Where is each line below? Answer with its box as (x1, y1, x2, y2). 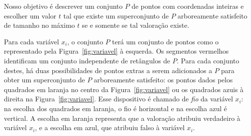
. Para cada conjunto (177, 55, 239, 65)
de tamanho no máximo (4, 20, 75, 30)
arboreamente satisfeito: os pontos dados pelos (93, 75, 233, 85)
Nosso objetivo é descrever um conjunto (4, 1, 123, 11)
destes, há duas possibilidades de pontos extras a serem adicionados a (4, 65, 212, 75)
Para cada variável (4, 36, 59, 46)
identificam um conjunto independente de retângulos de (4, 55, 170, 65)
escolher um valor (4, 10, 57, 20)
